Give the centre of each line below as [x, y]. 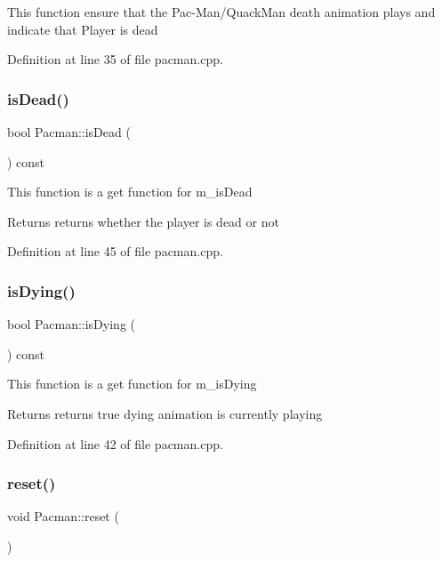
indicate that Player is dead [83, 29]
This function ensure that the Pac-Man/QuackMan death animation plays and [221, 12]
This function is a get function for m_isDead [130, 192]
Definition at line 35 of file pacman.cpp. [115, 59]
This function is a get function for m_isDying [132, 384]
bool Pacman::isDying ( [71, 324]
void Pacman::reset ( [63, 516]
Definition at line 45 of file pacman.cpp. [115, 251]
